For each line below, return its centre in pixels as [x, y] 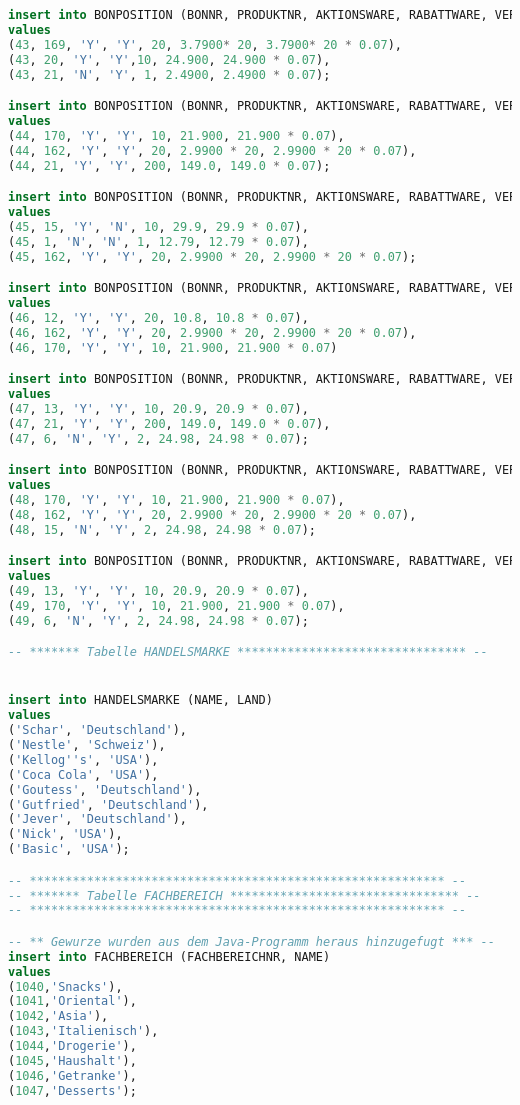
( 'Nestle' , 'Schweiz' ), [87, 745]
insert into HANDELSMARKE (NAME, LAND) [140, 700]
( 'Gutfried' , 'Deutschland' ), [108, 804]
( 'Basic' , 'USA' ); [69, 849]
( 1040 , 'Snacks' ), [65, 986]
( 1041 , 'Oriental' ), [72, 1001]
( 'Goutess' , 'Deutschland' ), [105, 789]
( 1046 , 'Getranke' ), [72, 1075]
